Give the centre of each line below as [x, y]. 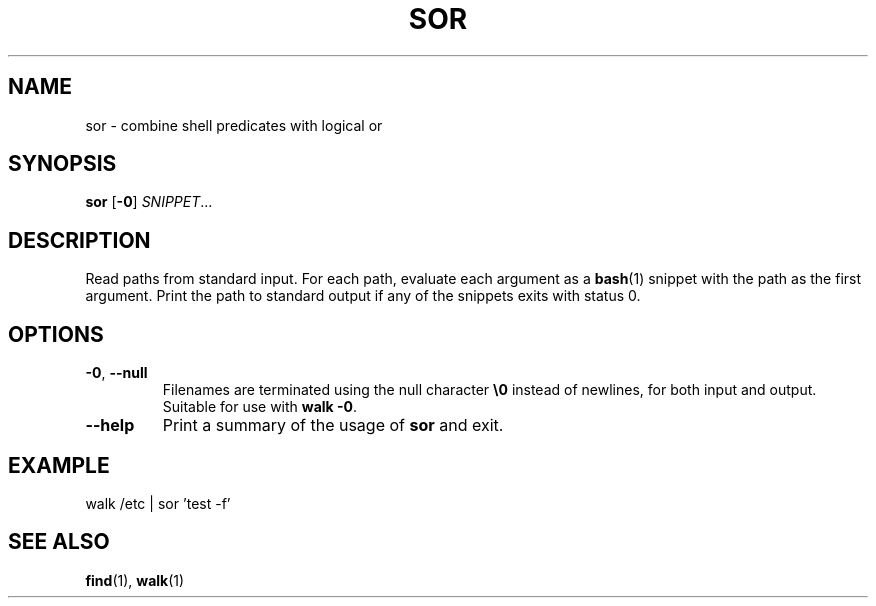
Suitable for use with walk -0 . [260, 407]
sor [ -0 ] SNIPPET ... [149, 202]
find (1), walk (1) [135, 580]
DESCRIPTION [79, 240]
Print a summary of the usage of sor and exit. [333, 425]
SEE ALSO [59, 542]
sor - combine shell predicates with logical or [234, 125]
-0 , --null [116, 373]
